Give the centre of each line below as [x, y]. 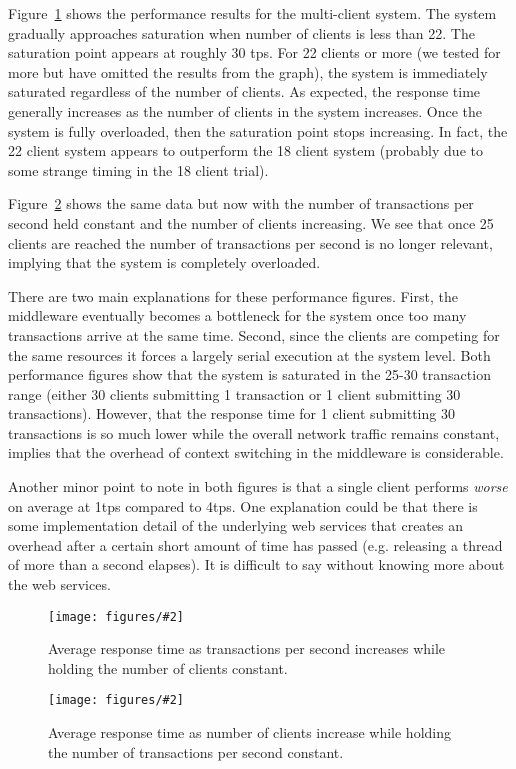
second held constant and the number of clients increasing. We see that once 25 [251, 222]
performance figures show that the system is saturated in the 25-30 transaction [249, 374]
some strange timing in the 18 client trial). [138, 169]
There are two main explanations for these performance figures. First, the [233, 295]
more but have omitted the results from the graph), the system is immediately [248, 71]
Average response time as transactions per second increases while [247, 648]
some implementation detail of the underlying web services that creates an [235, 525]
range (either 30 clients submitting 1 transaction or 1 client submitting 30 [234, 393]
